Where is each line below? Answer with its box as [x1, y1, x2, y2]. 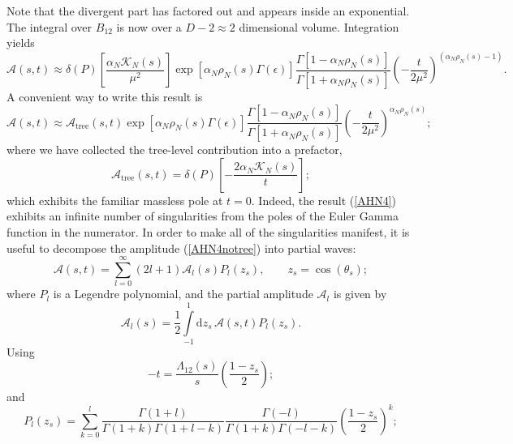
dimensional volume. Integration [239, 18, 399, 35]
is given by [333, 285, 387, 302]
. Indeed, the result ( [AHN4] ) [251, 191, 397, 208]
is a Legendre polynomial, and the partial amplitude [53, 285, 313, 302]
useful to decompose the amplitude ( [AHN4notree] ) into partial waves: [6, 239, 356, 256]
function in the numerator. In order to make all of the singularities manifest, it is [6, 223, 410, 240]
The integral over [6, 18, 93, 35]
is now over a [116, 18, 182, 35]
